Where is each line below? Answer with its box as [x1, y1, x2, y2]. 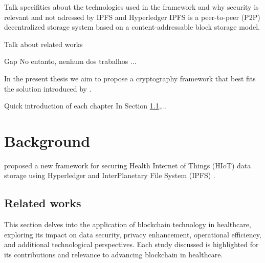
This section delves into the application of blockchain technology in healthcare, [4, 219, 251, 230]
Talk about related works [4, 38, 83, 49]
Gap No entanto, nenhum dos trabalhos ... [4, 56, 137, 67]
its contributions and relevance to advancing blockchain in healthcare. [4, 249, 223, 260]
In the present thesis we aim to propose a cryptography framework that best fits [4, 73, 256, 83]
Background [4, 130, 91, 151]
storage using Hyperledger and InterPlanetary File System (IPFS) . [4, 170, 215, 181]
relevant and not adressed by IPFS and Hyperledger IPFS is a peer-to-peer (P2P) [4, 11, 260, 22]
